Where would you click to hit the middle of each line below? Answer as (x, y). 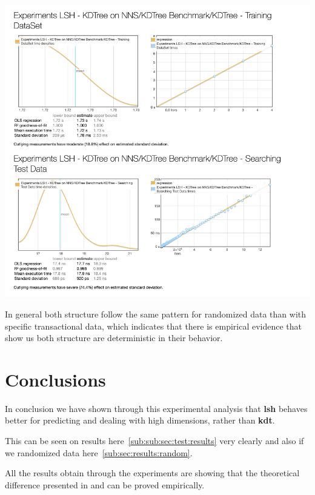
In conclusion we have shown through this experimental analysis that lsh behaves (156, 408)
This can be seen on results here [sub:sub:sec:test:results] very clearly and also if (154, 441)
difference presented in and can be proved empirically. (105, 484)
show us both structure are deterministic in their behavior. (114, 338)
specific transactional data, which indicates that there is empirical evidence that (154, 326)
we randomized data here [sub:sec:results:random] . (99, 452)
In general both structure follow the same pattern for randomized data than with (156, 314)
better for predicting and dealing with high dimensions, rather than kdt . (140, 420)
